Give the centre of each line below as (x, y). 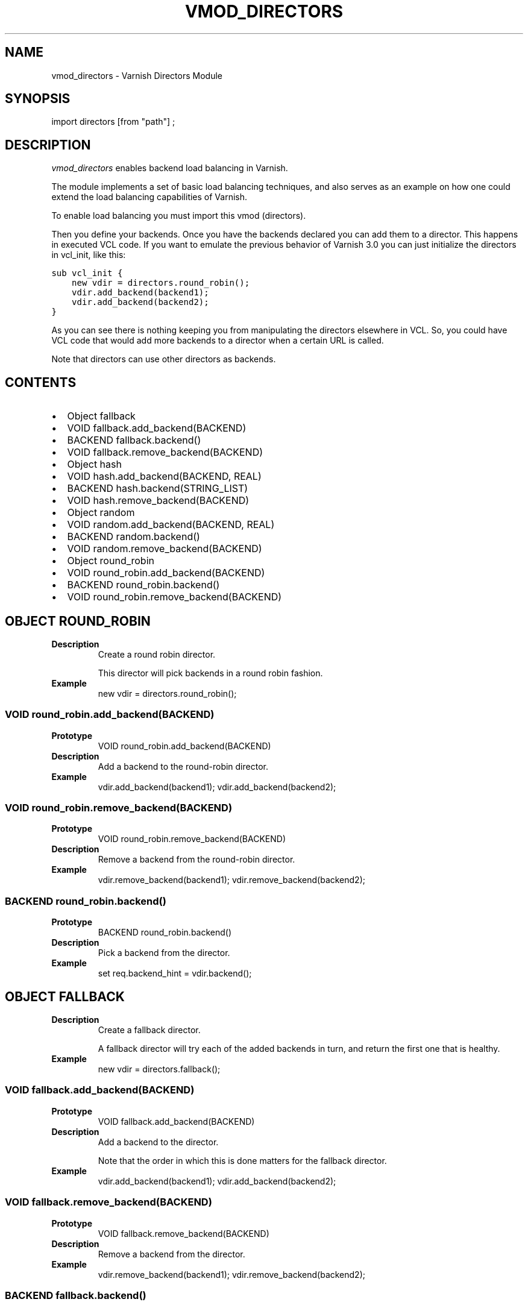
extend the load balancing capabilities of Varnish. (149, 197)
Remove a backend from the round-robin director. (196, 860)
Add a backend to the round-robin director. (183, 766)
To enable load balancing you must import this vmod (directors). (179, 216)
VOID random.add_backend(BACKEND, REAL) (171, 525)
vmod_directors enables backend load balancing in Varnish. (170, 168)
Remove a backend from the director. (171, 1254)
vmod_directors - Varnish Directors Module (137, 75)
